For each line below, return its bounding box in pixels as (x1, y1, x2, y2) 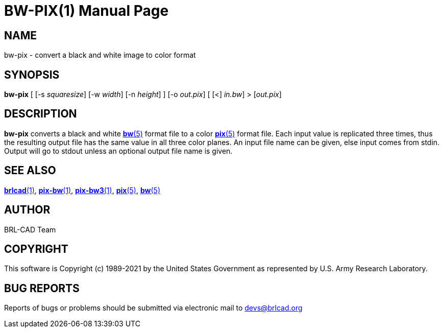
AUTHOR (4, 203, 51, 217)
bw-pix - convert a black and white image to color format (4, 51, 196, 60)
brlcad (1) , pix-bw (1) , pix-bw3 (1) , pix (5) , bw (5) (4, 185, 160, 195)
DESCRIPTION (4, 107, 77, 121)
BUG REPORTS (4, 281, 80, 295)
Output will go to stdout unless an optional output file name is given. (4, 146, 233, 155)
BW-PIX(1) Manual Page (4, 2, 169, 19)
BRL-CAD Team (4, 225, 56, 234)
